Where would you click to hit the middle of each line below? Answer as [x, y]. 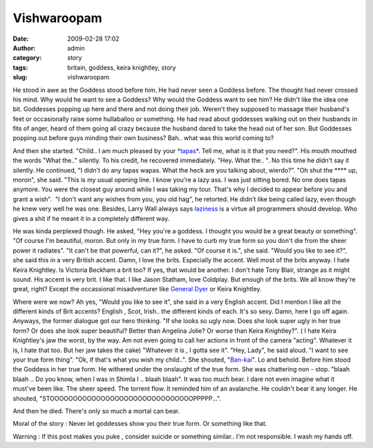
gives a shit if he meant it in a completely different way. [91, 218]
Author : [24, 48]
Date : [21, 39]
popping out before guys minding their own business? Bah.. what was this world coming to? [143, 138]
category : [27, 58]
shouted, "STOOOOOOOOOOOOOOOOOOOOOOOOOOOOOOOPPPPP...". [117, 398]
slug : [20, 77]
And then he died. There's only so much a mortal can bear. [96, 411]
